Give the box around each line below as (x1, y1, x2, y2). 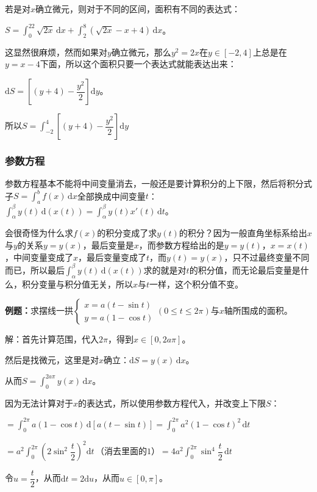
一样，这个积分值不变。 (149, 277, 244, 290)
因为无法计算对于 (5, 396, 73, 409)
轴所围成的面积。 (224, 304, 293, 317)
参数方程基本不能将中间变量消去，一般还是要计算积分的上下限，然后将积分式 (5, 177, 312, 190)
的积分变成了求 (97, 226, 157, 239)
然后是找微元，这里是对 (5, 353, 99, 366)
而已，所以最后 (5, 263, 65, 276)
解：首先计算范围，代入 (5, 333, 99, 345)
